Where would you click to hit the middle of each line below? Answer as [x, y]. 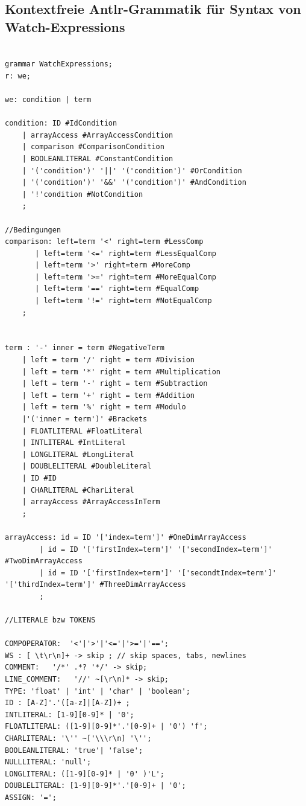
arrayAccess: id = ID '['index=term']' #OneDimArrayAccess [126, 537]
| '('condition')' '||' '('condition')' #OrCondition [132, 171]
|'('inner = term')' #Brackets [85, 419]
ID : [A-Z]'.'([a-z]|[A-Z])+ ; [67, 703]
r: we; [18, 76]
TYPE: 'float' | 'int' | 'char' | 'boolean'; [98, 691]
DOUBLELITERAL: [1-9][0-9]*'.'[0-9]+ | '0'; [95, 786]
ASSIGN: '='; [31, 798]
